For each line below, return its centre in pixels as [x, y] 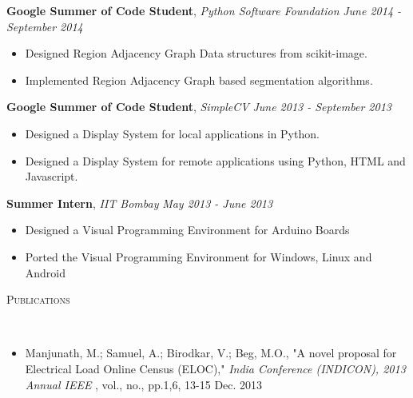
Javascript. [52, 176]
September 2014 [45, 26]
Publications [38, 299]
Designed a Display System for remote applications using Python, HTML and [215, 160]
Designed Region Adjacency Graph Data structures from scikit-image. [196, 53]
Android [46, 272]
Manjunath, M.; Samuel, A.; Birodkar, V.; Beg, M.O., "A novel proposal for [211, 353]
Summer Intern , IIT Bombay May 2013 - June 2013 [140, 203]
